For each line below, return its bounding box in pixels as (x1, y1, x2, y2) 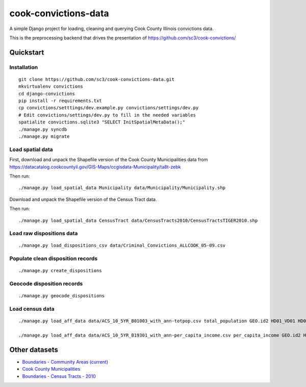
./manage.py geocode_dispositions (18, 293, 105, 299)
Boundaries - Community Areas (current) (22, 359, 109, 365)
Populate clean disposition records (9, 255, 98, 262)
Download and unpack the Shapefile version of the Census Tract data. (9, 196, 157, 202)
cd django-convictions (18, 91, 75, 96)
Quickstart (9, 48, 44, 57)
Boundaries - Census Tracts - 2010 (22, 373, 96, 379)
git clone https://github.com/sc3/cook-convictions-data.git (18, 76, 174, 82)
